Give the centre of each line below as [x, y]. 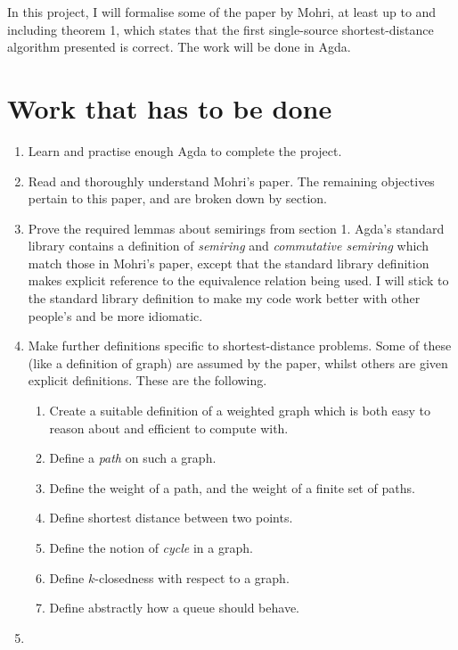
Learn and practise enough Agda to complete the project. [185, 150]
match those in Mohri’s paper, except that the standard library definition [229, 263]
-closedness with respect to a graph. [192, 577]
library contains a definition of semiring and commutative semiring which [228, 246]
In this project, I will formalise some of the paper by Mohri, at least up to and [222, 12]
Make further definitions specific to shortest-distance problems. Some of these [240, 346]
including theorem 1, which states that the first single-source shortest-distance [221, 29]
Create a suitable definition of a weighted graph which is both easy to [240, 411]
